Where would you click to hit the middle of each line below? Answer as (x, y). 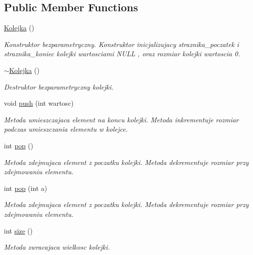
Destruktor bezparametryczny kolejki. (59, 86)
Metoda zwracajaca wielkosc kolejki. (57, 247)
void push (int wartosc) (39, 103)
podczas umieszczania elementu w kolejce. (66, 129)
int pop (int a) (26, 188)
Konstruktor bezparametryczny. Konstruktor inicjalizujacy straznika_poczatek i (122, 44)
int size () (18, 230)
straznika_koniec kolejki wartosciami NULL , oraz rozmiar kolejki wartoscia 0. (122, 54)
